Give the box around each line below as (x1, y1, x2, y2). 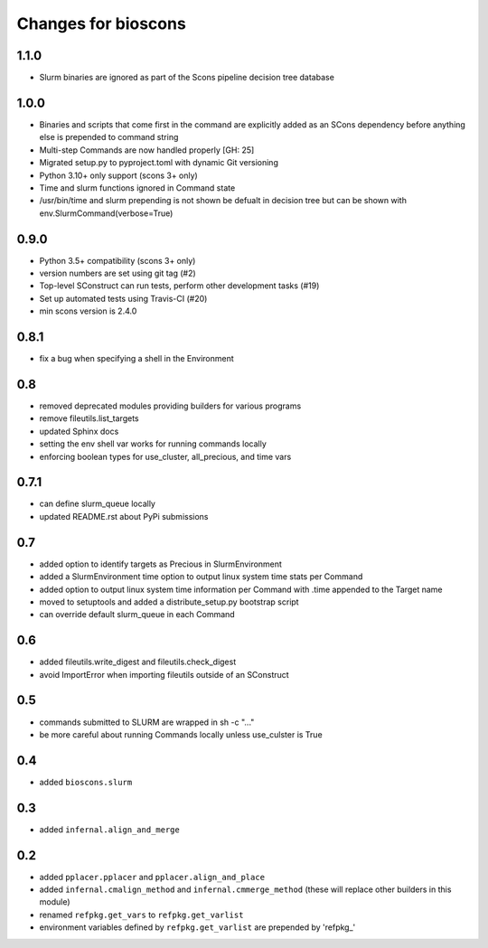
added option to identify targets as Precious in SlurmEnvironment (39, 558, 282, 569)
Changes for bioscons (16, 14, 187, 33)
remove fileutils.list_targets (39, 413, 139, 424)
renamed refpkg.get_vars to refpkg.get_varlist (39, 909, 244, 920)
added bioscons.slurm (39, 776, 133, 787)
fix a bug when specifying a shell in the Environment (39, 353, 234, 364)
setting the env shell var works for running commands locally (39, 438, 267, 449)
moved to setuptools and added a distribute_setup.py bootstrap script (39, 596, 299, 607)
